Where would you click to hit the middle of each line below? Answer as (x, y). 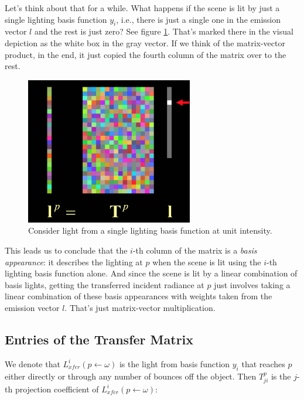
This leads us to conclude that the (66, 250)
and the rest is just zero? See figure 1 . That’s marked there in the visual (164, 31)
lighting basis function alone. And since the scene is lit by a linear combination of (151, 273)
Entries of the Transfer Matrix (99, 339)
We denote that (33, 363)
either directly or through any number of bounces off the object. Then (131, 376)
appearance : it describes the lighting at (74, 261)
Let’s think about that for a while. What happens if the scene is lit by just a (142, 8)
